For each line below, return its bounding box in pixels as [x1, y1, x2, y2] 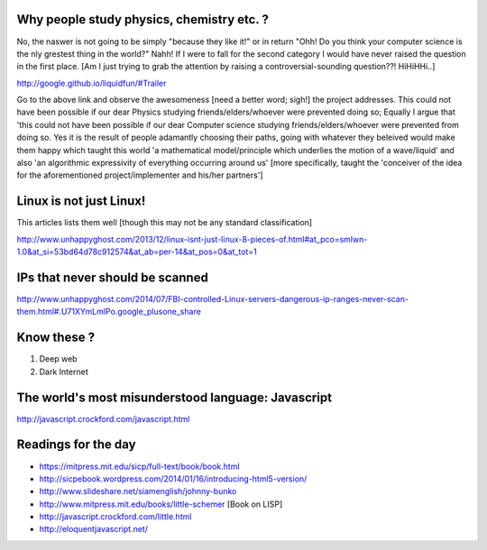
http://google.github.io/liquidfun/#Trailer [16, 78, 167, 88]
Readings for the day [16, 437, 136, 453]
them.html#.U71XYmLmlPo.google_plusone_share [16, 307, 202, 317]
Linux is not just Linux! [16, 194, 146, 209]
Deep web [39, 353, 78, 364]
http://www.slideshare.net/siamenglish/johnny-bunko [39, 486, 237, 497]
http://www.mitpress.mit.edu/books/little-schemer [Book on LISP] [39, 499, 283, 509]
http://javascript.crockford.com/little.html [39, 511, 192, 522]
